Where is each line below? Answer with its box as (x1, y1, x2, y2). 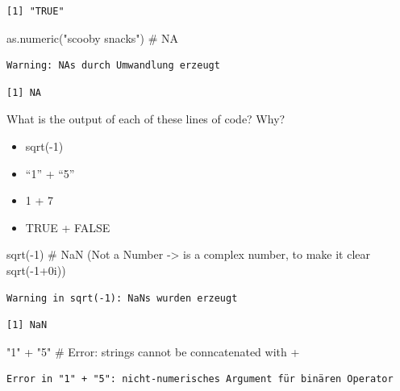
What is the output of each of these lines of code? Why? (6, 110, 285, 127)
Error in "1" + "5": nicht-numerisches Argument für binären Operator (6, 373, 394, 385)
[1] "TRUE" (6, 6, 65, 17)
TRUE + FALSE (25, 218, 110, 235)
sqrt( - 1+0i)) (6, 261, 66, 278)
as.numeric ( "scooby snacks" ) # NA (6, 29, 179, 46)
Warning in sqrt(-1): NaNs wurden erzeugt (6, 292, 238, 304)
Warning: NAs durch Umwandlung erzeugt (6, 60, 220, 72)
